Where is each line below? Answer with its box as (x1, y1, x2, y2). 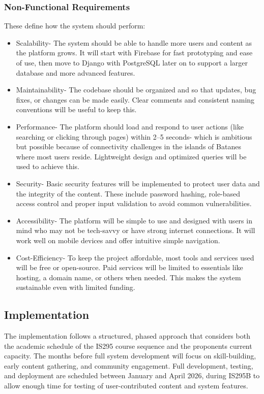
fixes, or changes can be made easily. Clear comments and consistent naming (16, 94, 255, 105)
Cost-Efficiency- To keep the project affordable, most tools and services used (16, 252, 254, 262)
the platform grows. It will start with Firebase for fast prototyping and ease (16, 47, 253, 58)
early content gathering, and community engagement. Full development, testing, (4, 360, 253, 371)
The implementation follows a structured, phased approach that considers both (4, 331, 250, 341)
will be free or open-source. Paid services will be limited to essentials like (16, 262, 243, 273)
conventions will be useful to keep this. (16, 104, 137, 115)
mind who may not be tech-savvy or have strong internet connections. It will (16, 225, 255, 236)
